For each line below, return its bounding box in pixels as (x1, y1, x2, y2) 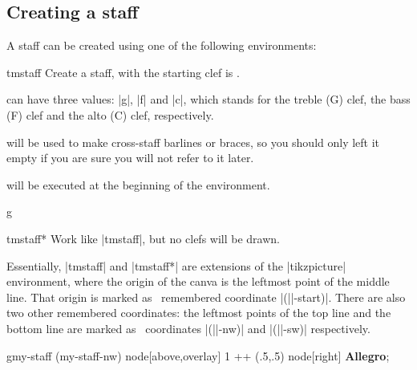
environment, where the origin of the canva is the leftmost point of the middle (6, 273, 390, 290)
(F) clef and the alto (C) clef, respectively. (6, 106, 214, 123)
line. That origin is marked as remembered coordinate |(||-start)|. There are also (6, 288, 406, 305)
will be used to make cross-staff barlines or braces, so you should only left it (6, 133, 380, 150)
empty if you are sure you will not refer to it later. (6, 149, 254, 166)
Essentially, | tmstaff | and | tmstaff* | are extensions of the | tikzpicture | (6, 257, 346, 274)
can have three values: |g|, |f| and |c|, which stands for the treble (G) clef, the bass (6, 91, 411, 108)
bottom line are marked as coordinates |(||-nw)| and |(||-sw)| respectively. (6, 319, 370, 336)
